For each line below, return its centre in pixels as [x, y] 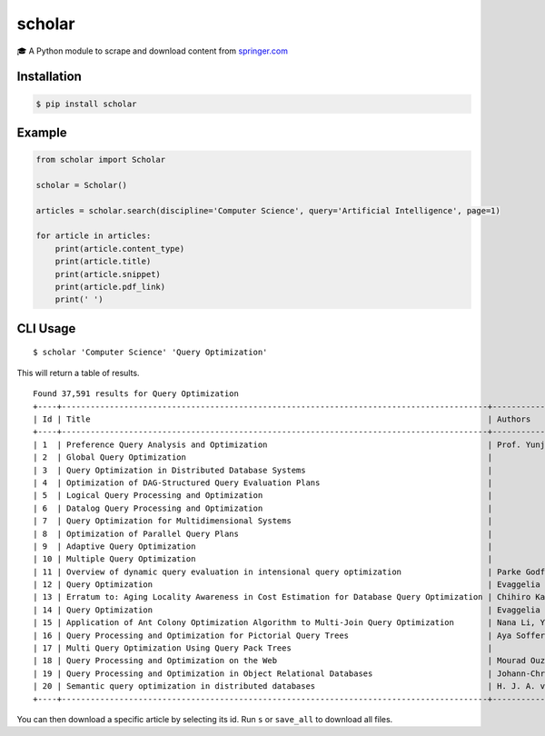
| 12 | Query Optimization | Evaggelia [287, 585]
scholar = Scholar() [81, 185]
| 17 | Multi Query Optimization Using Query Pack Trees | [263, 648]
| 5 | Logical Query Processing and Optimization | [263, 496]
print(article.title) [103, 262]
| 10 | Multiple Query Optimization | [263, 559]
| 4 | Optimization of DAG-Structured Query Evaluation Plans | [263, 482]
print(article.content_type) [120, 249]
